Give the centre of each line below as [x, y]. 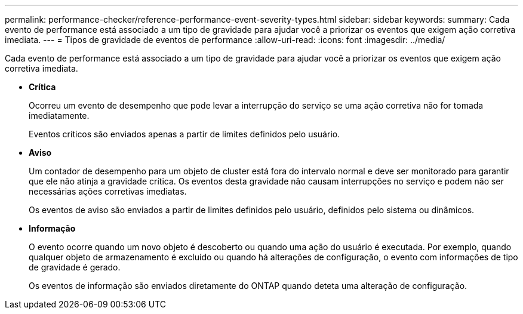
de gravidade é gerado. [75, 267]
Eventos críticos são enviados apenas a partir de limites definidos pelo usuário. [184, 134]
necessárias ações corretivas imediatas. [108, 191]
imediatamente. [59, 116]
